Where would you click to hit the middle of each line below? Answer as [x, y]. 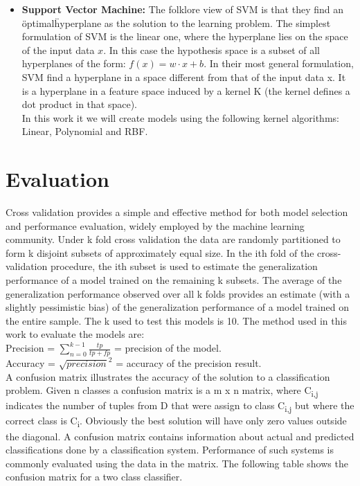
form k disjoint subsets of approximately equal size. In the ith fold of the [160, 252]
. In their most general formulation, [279, 63]
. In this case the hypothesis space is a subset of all [211, 49]
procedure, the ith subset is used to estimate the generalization [184, 266]
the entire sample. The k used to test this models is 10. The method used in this [176, 320]
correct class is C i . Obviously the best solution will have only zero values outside [176, 422]
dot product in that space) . [80, 104]
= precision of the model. [168, 348]
